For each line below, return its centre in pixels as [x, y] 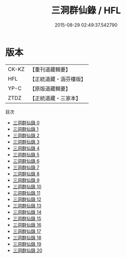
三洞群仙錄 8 [26, 174]
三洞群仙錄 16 [27, 225]
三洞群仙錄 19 [27, 244]
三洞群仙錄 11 [27, 193]
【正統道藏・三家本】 [55, 98]
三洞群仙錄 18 [27, 238]
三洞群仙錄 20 [27, 250]
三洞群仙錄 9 [26, 180]
